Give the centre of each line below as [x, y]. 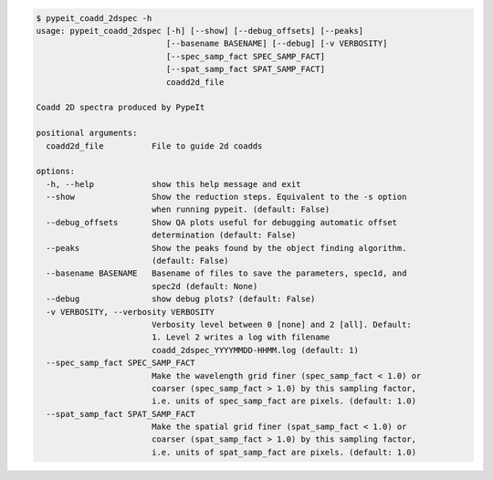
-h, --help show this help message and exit [173, 184]
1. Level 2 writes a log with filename [241, 337]
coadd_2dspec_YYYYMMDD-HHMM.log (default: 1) [255, 350]
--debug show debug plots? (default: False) [181, 299]
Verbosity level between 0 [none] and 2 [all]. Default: [282, 324]
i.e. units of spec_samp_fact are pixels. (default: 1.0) [284, 401]
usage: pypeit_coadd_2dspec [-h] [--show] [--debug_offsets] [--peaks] [200, 31]
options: [56, 172]
